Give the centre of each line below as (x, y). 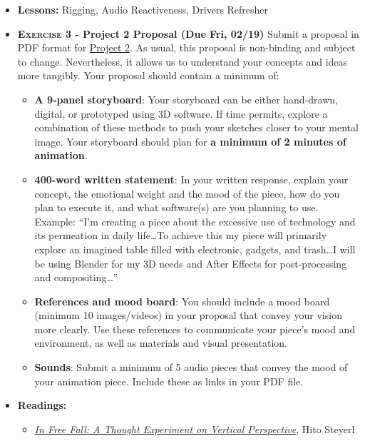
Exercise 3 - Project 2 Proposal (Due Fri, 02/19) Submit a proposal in (188, 33)
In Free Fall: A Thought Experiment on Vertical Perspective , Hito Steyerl (195, 429)
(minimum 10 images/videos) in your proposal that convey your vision (188, 315)
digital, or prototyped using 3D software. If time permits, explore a (181, 113)
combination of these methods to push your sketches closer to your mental (196, 127)
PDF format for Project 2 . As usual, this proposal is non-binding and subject (186, 47)
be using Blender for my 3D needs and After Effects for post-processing (191, 263)
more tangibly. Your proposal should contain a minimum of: (148, 75)
